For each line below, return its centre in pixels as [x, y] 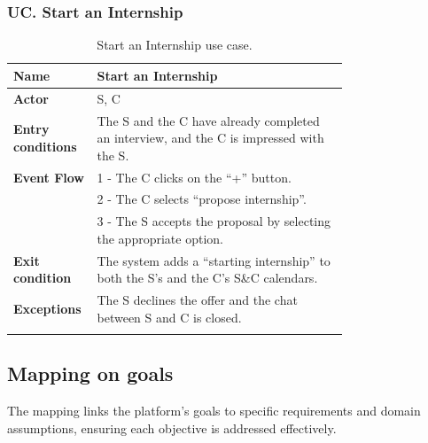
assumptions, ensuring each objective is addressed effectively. [172, 427]
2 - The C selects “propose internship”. [202, 199]
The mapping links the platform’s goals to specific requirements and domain [214, 411]
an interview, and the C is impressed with [210, 138]
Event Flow [49, 177]
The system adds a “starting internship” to [214, 260]
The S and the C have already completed [208, 120]
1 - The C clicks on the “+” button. [194, 177]
